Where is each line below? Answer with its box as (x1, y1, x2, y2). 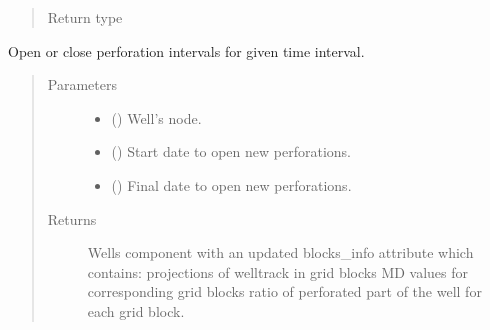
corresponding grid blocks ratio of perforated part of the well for (87, 281, 482, 302)
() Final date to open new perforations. (111, 174, 352, 195)
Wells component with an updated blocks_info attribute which (87, 242, 474, 263)
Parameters (47, 74, 117, 95)
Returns (47, 208, 97, 229)
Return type (47, 7, 123, 27)
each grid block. (87, 300, 185, 321)
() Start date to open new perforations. (111, 141, 351, 162)
